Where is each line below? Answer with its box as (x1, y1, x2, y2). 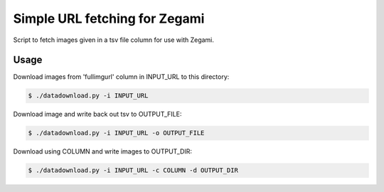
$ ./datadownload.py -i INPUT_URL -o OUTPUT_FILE (28, 129, 205, 137)
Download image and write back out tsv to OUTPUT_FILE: (13, 110, 182, 119)
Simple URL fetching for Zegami (13, 11, 205, 26)
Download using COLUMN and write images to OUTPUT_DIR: (13, 147, 192, 156)
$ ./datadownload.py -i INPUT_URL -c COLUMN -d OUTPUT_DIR (28, 166, 238, 174)
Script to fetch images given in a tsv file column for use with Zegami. (13, 36, 215, 44)
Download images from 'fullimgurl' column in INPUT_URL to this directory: (13, 73, 230, 81)
